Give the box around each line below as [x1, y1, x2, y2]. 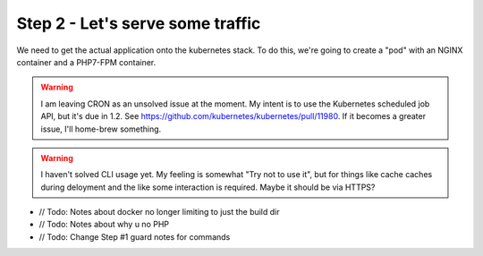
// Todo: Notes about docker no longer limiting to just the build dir [38, 207, 281, 218]
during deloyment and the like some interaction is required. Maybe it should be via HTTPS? [40, 182, 376, 192]
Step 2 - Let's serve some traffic [16, 13, 261, 33]
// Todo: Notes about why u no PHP [38, 219, 170, 230]
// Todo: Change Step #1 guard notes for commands [38, 231, 231, 242]
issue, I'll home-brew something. [40, 124, 162, 134]
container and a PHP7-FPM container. [16, 56, 157, 67]
